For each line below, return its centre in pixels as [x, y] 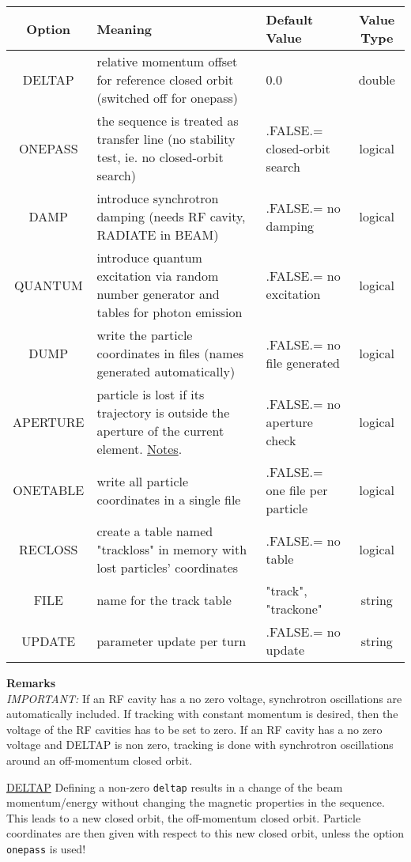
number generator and [158, 294]
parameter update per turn [172, 641]
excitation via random [158, 276]
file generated [303, 362]
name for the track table [164, 599]
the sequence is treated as [168, 121]
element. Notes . [140, 449]
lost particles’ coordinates [168, 567]
